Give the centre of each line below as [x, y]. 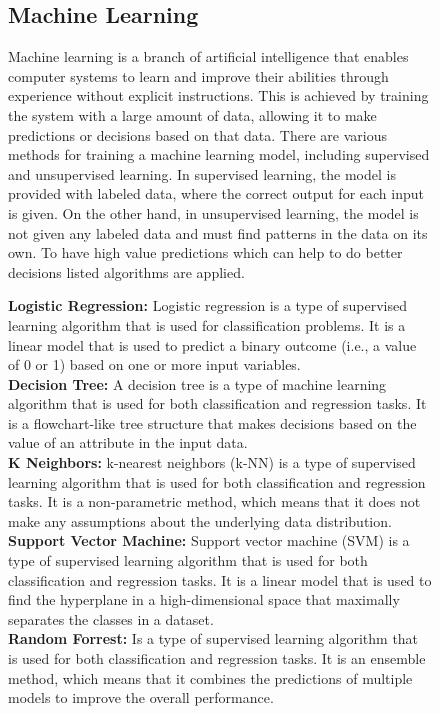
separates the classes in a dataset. [111, 618]
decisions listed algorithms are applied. [126, 271]
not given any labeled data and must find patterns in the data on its [218, 232]
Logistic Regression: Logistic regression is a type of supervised [207, 305]
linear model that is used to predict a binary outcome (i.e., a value [212, 344]
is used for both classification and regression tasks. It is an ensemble [217, 658]
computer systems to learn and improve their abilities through [198, 75]
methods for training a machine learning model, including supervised [219, 154]
